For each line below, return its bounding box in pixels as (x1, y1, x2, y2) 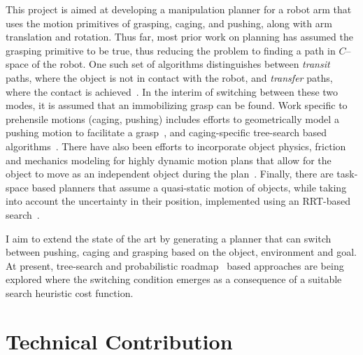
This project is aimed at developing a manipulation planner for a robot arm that (6, 2, 352, 16)
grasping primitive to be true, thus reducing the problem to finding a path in (6, 43, 336, 57)
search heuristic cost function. (6, 285, 134, 300)
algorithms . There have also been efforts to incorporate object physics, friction (6, 138, 346, 153)
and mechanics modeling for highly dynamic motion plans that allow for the (6, 152, 332, 167)
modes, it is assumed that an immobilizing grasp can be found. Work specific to (6, 98, 348, 113)
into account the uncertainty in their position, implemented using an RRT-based (6, 194, 351, 208)
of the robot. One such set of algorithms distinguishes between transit (31, 57, 330, 71)
